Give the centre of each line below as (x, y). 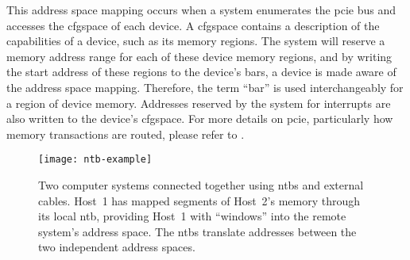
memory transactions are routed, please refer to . (126, 134)
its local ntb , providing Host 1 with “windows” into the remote (192, 216)
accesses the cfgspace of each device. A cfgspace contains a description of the (193, 25)
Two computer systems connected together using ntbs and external (201, 185)
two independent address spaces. (117, 247)
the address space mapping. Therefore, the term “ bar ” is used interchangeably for (205, 87)
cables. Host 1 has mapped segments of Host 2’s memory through (199, 200)
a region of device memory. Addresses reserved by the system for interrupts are (199, 103)
